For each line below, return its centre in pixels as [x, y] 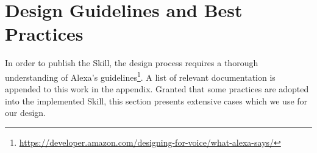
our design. [26, 113]
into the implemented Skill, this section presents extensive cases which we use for [156, 100]
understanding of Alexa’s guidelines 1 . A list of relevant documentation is [140, 76]
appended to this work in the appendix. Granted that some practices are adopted [157, 89]
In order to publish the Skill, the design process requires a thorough [132, 63]
